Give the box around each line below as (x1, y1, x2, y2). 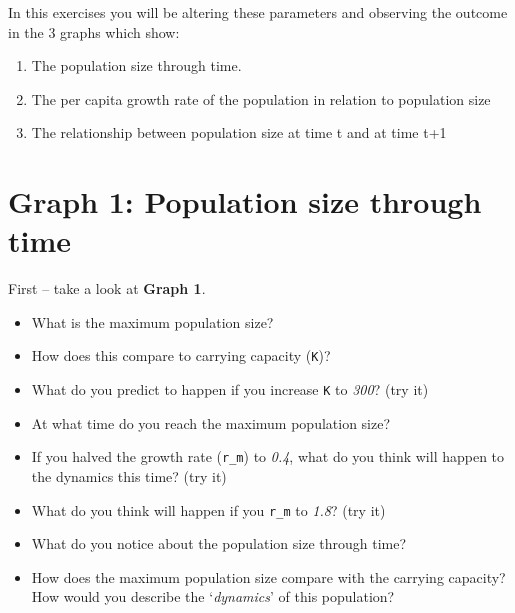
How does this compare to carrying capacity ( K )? (31, 345, 331, 366)
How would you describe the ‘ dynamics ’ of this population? (31, 586, 395, 607)
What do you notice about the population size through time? (31, 533, 407, 554)
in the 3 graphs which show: (8, 21, 180, 42)
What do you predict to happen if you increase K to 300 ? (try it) (31, 379, 429, 400)
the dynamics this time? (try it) (31, 466, 227, 487)
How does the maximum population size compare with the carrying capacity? (31, 566, 506, 587)
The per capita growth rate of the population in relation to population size (31, 88, 491, 109)
